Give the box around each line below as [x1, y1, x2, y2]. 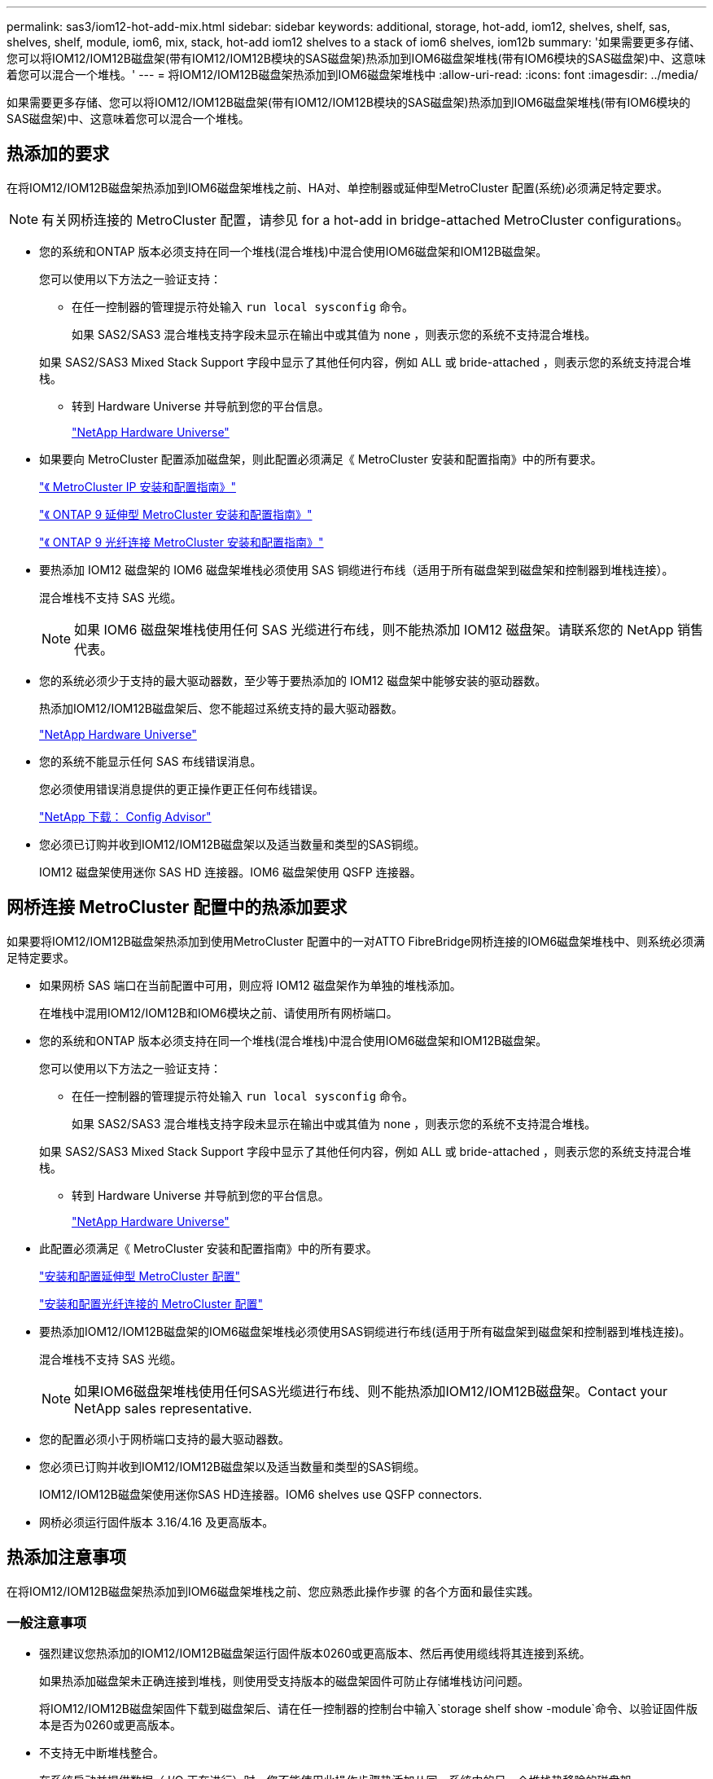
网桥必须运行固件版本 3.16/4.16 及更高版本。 [39, 1514, 274, 1529]
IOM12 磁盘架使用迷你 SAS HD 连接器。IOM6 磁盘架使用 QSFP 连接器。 [39, 864, 422, 879]
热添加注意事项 [7, 1547, 126, 1568]
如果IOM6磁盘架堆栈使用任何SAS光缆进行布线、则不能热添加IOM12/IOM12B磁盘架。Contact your [74, 1382, 667, 1399]
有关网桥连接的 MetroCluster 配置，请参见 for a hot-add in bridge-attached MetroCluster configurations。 [42, 211, 689, 228]
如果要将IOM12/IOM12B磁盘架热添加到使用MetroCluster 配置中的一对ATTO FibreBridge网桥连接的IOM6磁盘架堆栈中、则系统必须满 [7, 933, 706, 948]
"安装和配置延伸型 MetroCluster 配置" [39, 1268, 240, 1283]
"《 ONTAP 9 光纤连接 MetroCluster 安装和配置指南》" [39, 534, 324, 549]
